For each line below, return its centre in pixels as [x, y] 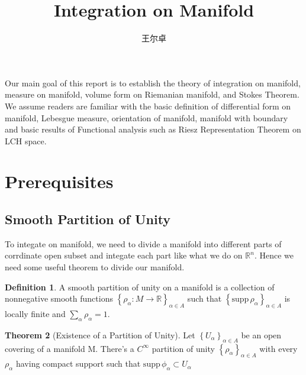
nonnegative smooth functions [59, 298]
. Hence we [274, 255]
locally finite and [35, 314]
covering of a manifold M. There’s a [70, 348]
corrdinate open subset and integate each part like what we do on [124, 255]
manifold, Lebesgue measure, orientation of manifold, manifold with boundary [146, 117]
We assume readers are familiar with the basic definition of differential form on [148, 106]
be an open [261, 334]
